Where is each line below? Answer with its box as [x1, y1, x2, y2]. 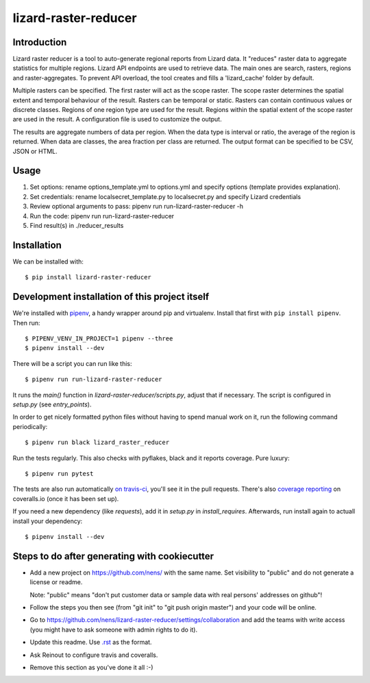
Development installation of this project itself [12, 291, 210, 303]
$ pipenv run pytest [25, 470, 94, 477]
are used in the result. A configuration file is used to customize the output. [12, 115, 222, 124]
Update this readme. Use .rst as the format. [29, 638, 152, 647]
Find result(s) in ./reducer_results [29, 222, 124, 230]
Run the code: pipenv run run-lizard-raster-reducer [29, 211, 175, 220]
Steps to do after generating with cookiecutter [12, 550, 214, 562]
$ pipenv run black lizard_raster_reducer [25, 439, 170, 446]
